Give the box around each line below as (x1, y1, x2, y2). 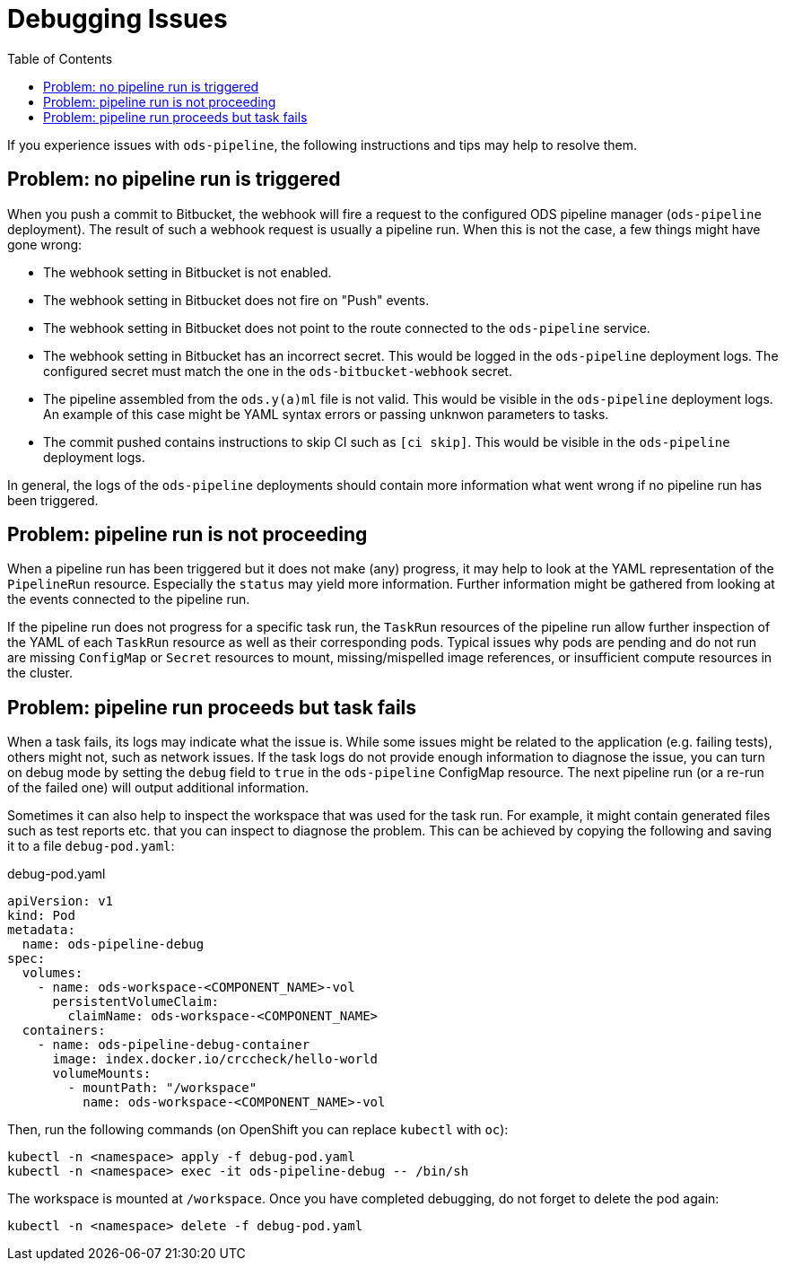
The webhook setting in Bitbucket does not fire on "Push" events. (43, 292, 430, 308)
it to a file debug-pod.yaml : (7, 838, 175, 854)
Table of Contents (7, 50, 113, 66)
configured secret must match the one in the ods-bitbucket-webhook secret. (43, 363, 512, 379)
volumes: (22, 966, 83, 981)
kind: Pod (7, 908, 75, 923)
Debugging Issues (7, 4, 228, 34)
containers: (22, 1023, 106, 1038)
